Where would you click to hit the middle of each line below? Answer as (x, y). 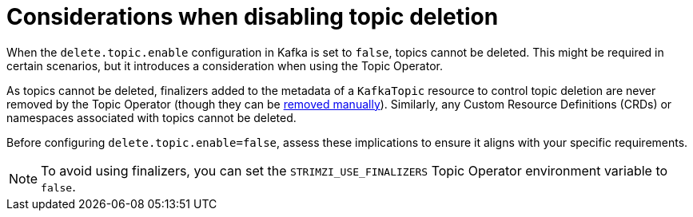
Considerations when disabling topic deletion (253, 17)
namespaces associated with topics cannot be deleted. (151, 117)
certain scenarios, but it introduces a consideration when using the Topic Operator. (225, 65)
